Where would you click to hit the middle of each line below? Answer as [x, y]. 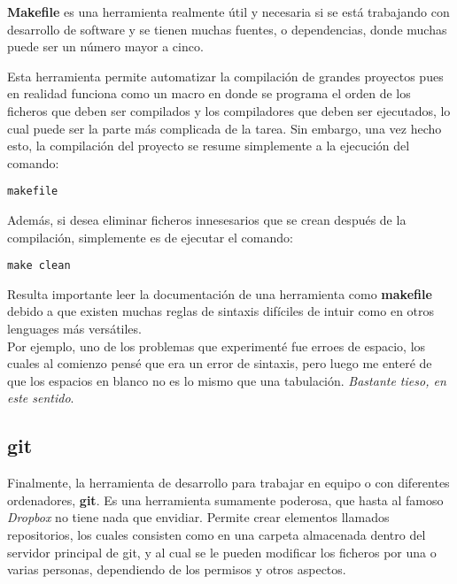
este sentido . [41, 398]
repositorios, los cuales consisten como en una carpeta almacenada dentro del [217, 534]
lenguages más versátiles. [74, 329]
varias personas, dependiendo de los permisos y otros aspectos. [177, 569]
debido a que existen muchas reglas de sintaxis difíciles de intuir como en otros [221, 311]
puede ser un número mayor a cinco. [105, 46]
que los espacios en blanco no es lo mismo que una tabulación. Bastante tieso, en [227, 380]
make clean [39, 266]
